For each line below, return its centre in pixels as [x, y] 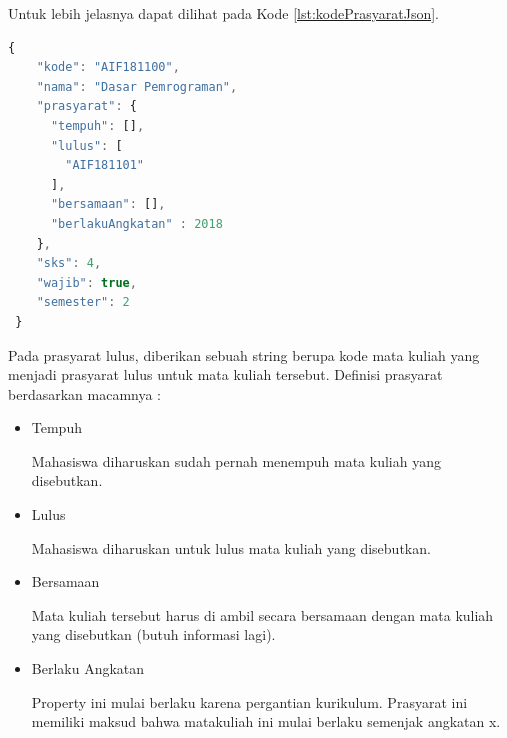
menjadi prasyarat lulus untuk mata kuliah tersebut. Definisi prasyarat [225, 374]
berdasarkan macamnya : [84, 393]
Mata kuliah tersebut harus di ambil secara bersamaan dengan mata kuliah [262, 614]
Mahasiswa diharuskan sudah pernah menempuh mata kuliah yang [236, 460]
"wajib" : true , [86, 282]
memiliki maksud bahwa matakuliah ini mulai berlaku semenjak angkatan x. [266, 721]
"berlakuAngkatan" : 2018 [136, 223]
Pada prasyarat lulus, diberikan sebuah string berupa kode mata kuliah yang [244, 354]
